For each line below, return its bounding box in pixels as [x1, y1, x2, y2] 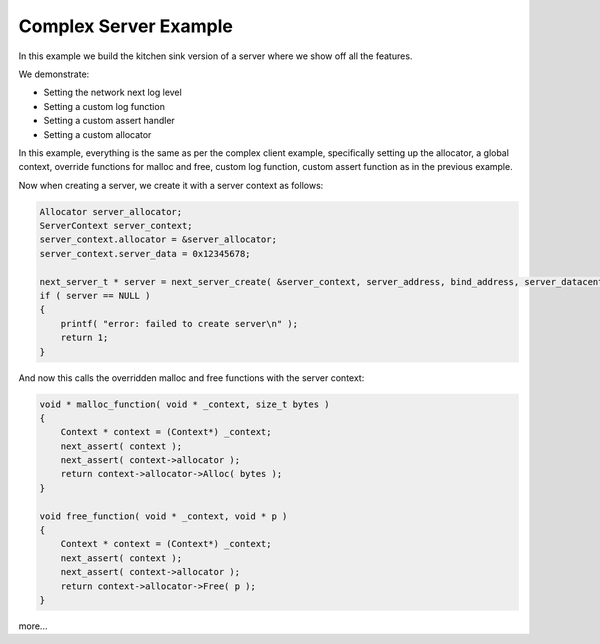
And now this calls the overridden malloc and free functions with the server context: [18, 371, 365, 384]
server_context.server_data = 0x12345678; [39, 248, 251, 259]
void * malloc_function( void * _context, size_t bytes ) [39, 398, 330, 410]
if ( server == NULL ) [39, 290, 151, 301]
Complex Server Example [18, 15, 234, 37]
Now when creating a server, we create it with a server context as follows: [18, 179, 324, 191]
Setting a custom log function [43, 100, 165, 112]
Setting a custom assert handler [43, 115, 175, 127]
